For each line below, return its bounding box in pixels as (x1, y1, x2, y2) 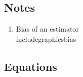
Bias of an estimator (16, 23, 79, 34)
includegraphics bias (16, 33, 76, 44)
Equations (4, 58, 57, 74)
